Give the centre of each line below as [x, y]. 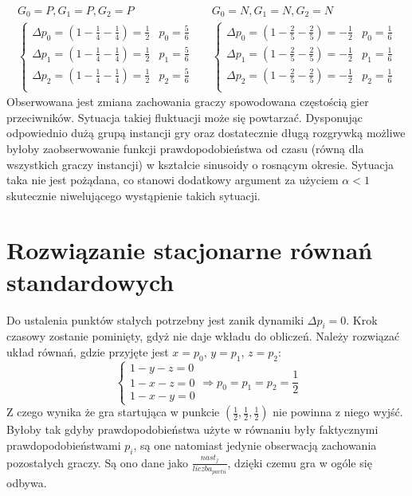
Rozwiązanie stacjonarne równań [190, 250]
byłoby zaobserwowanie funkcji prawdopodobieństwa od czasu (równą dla [185, 148]
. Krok [362, 319]
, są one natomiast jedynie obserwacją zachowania [255, 445]
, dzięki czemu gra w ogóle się [300, 462]
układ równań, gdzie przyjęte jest [88, 351]
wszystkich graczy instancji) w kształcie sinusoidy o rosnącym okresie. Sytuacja [200, 164]
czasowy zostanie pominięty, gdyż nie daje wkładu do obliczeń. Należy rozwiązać [203, 336]
